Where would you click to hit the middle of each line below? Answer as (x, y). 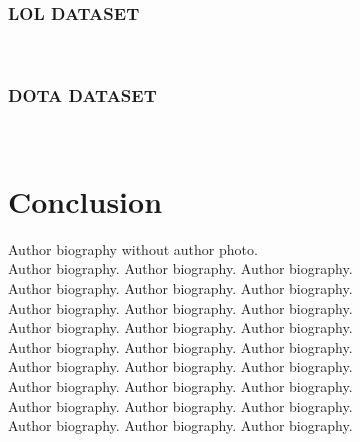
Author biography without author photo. (133, 248)
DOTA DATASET (82, 94)
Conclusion (85, 200)
